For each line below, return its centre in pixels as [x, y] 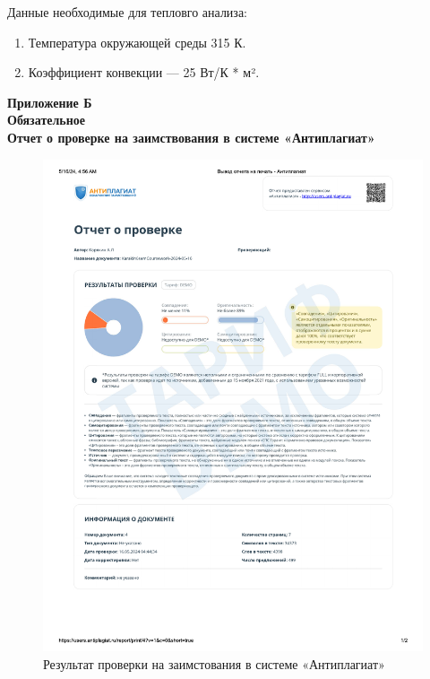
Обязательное [47, 120]
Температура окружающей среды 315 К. [137, 42]
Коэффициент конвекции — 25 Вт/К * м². [144, 72]
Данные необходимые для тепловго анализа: [127, 12]
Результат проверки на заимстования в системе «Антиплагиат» [214, 664]
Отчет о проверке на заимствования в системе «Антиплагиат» [191, 137]
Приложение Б [50, 102]
